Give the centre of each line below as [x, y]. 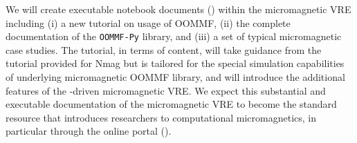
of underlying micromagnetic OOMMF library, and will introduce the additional [175, 77]
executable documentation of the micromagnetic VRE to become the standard [171, 104]
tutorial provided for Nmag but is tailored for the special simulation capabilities [175, 63]
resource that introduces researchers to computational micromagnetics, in [161, 117]
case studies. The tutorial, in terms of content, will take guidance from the [164, 49]
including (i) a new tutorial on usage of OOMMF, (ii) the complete [148, 22]
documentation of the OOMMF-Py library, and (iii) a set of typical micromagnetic [174, 36]
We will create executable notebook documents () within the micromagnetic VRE [178, 9]
